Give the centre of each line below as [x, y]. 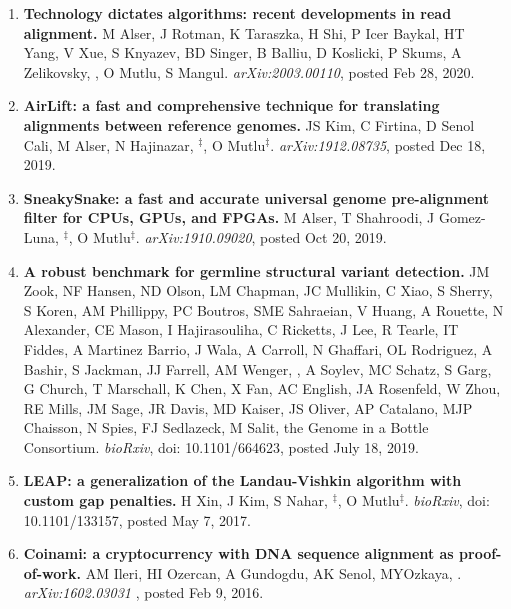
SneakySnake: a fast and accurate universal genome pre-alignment [256, 197]
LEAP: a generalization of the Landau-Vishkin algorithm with [242, 480]
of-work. [52, 572]
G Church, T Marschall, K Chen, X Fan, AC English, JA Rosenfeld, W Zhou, [262, 388]
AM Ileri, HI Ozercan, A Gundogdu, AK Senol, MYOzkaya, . [273, 572]
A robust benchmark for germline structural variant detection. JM [256, 270]
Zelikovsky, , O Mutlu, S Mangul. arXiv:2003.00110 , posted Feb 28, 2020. [249, 71]
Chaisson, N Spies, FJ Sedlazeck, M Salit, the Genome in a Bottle [226, 427]
